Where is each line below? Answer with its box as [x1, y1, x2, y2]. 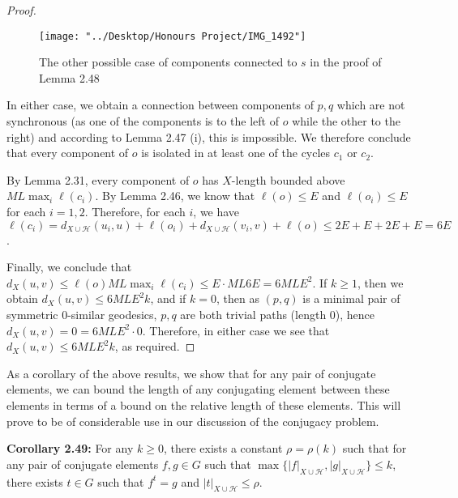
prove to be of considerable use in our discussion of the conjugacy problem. [6, 412, 379, 429]
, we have [193, 203, 240, 219]
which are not [336, 96, 405, 113]
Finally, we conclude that [6, 258, 132, 275]
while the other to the [292, 113, 400, 130]
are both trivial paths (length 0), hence [180, 305, 375, 322]
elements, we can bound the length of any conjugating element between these [6, 381, 390, 398]
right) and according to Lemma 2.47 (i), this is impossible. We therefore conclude [6, 128, 411, 145]
